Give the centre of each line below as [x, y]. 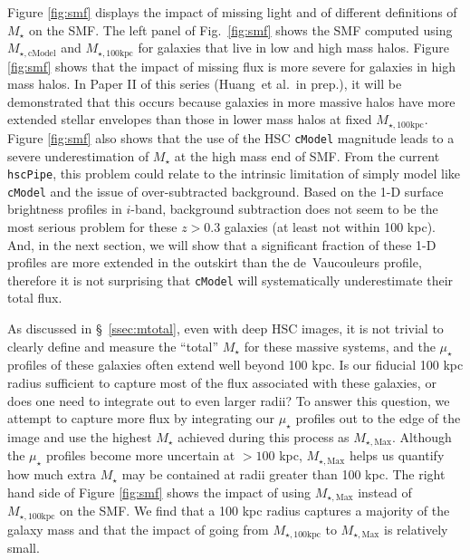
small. [24, 548]
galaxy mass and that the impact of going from [138, 529]
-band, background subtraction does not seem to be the [284, 209]
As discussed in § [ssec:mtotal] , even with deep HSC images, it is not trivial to [225, 328]
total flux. [35, 298]
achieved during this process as [264, 437]
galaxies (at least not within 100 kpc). [330, 227]
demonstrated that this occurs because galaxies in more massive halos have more [231, 101]
